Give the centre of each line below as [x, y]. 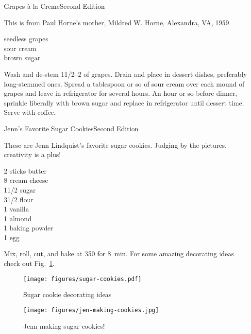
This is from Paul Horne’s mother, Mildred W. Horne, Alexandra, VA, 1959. [117, 22]
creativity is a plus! [33, 154]
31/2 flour [19, 199]
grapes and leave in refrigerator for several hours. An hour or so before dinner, [121, 93]
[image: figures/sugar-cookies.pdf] [83, 279]
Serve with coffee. [30, 112]
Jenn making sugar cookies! [64, 325]
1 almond [18, 218]
